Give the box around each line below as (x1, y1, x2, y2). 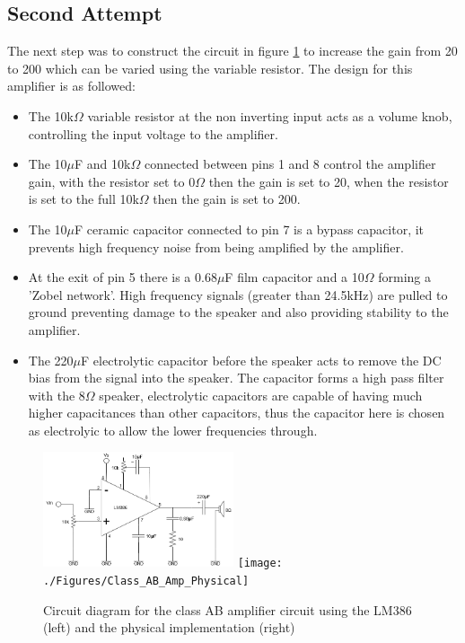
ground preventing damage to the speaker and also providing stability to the (28, 303, 449, 321)
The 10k (28, 106, 74, 125)
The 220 (28, 350, 74, 369)
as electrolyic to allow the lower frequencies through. (28, 420, 318, 439)
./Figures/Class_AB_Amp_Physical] (43, 575, 250, 588)
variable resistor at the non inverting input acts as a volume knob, (87, 106, 452, 125)
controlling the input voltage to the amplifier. (28, 124, 278, 143)
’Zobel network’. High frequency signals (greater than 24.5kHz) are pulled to (28, 285, 448, 304)
